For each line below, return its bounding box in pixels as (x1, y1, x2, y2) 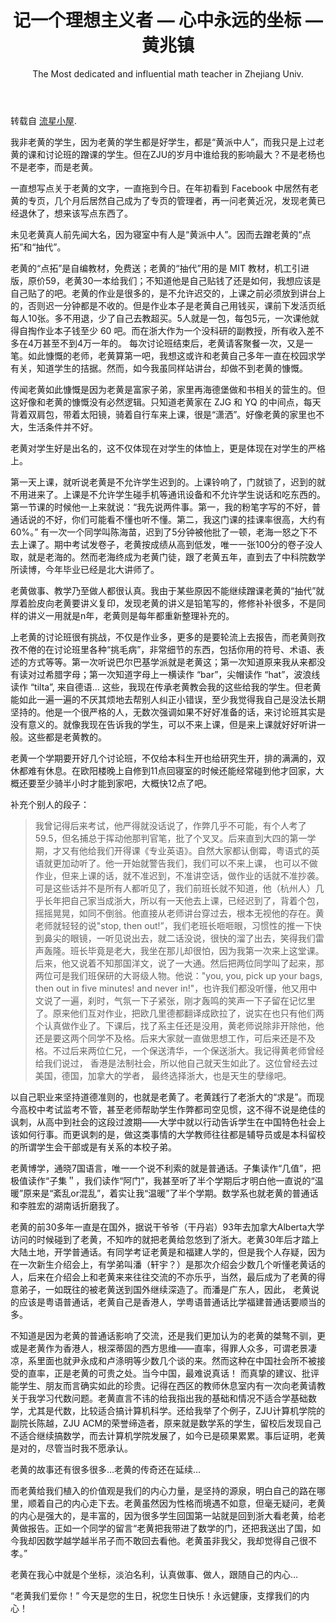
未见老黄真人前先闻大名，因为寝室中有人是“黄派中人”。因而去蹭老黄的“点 (10, 228, 312, 240)
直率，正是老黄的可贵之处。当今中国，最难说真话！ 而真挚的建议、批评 (27, 1367, 320, 1379)
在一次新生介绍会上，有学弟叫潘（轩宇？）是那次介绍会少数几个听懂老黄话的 (10, 1258, 326, 1270)
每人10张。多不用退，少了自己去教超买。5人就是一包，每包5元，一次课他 (10, 312, 311, 324)
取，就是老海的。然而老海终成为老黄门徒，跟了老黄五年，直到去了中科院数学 (10, 551, 326, 563)
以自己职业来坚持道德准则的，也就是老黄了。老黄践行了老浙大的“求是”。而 (10, 1091, 317, 1103)
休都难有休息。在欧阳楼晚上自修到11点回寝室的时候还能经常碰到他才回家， (10, 764, 316, 776)
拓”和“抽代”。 (10, 241, 67, 253)
